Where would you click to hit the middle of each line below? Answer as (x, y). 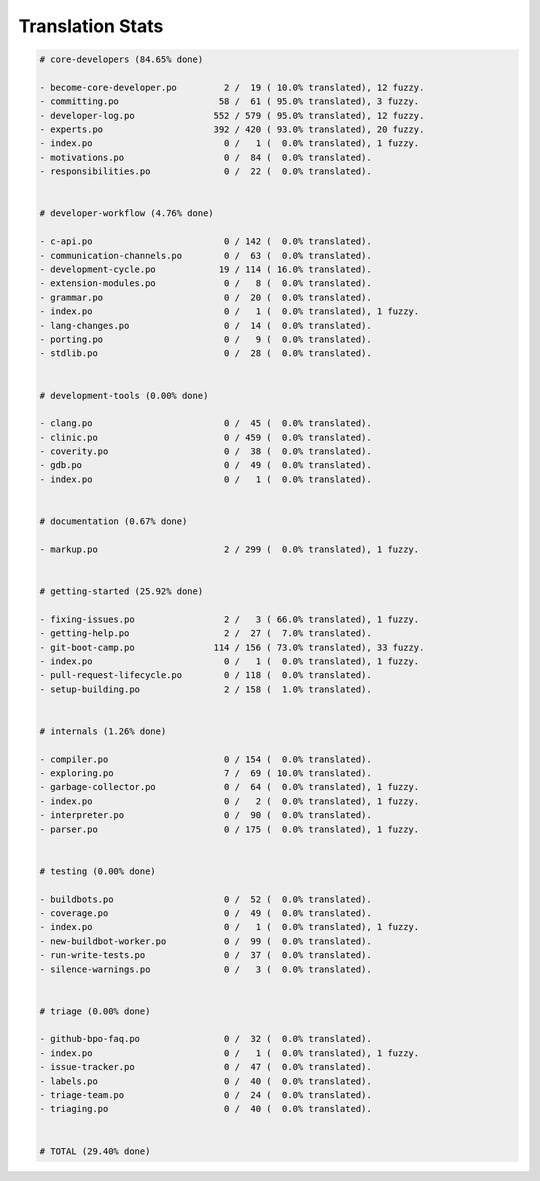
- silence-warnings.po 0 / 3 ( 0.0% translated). (205, 969)
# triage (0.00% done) (95, 1011)
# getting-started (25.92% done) (121, 591)
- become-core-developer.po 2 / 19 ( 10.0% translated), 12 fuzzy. (232, 87)
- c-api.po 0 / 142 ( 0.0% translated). (205, 241)
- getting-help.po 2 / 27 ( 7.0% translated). (205, 633)
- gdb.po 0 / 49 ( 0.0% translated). (205, 465)
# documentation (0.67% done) (113, 521)
